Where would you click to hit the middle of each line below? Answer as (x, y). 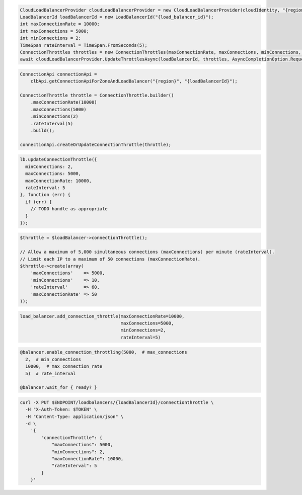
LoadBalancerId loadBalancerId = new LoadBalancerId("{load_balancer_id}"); (117, 17)
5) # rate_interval (51, 373)
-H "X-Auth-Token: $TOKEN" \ (61, 409)
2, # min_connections (53, 359)
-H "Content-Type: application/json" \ (74, 417)
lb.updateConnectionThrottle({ (59, 159)
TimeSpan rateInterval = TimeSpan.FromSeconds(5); (84, 45)
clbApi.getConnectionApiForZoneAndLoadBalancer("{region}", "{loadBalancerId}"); (134, 81)
